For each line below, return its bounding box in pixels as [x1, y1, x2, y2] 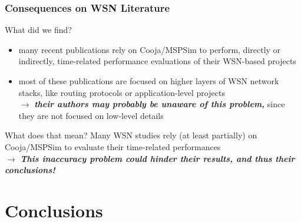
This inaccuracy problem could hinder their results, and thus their [20, 152, 295, 164]
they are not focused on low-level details [18, 109, 164, 121]
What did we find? [5, 24, 72, 36]
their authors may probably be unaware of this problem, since [34, 98, 285, 110]
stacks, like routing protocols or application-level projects [18, 86, 225, 98]
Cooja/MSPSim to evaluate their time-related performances [5, 140, 221, 153]
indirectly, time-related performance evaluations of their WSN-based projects [18, 55, 296, 67]
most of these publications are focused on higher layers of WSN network [18, 75, 279, 87]
